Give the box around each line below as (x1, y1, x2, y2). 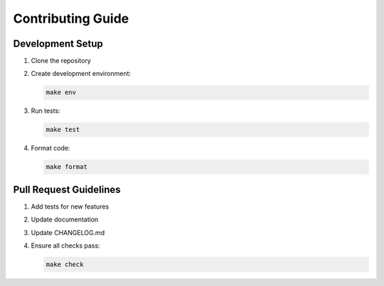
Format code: (31, 144, 70, 153)
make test (46, 126, 80, 134)
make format (46, 163, 88, 171)
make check (46, 260, 84, 269)
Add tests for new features (31, 202, 110, 211)
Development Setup (13, 38, 103, 50)
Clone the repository (31, 57, 92, 65)
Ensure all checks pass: (31, 241, 100, 250)
